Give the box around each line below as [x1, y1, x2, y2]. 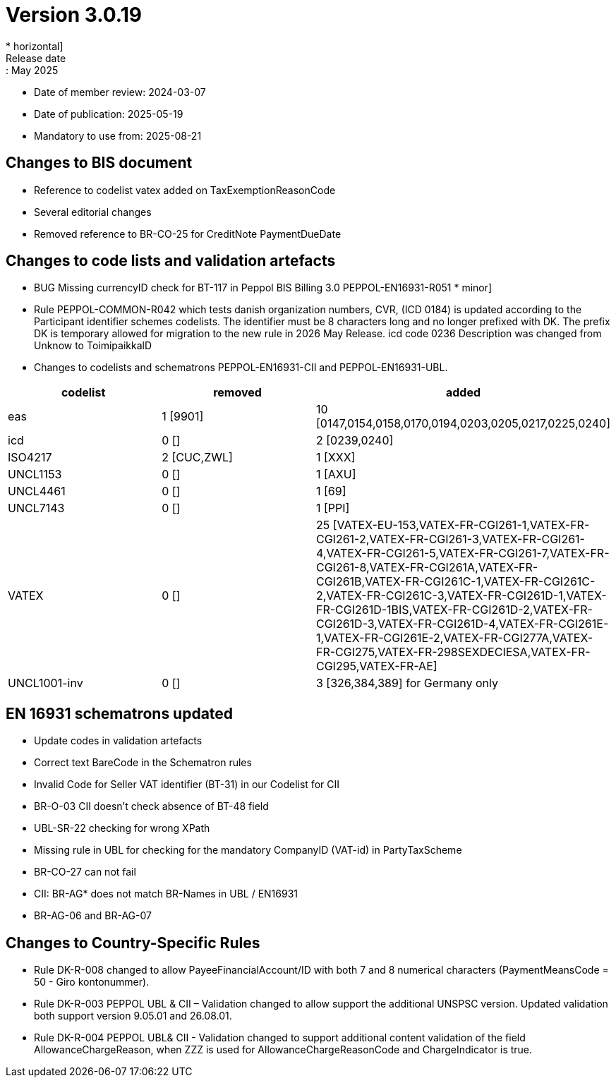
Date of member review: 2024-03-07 [34, 85, 206, 98]
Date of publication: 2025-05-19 [34, 107, 183, 120]
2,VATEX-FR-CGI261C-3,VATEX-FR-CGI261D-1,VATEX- [315, 588, 607, 603]
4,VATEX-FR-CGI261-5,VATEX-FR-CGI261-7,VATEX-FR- [315, 546, 610, 561]
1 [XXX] [315, 450, 356, 465]
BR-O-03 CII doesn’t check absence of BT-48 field [34, 800, 269, 813]
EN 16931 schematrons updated [6, 704, 234, 722]
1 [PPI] [315, 501, 350, 516]
